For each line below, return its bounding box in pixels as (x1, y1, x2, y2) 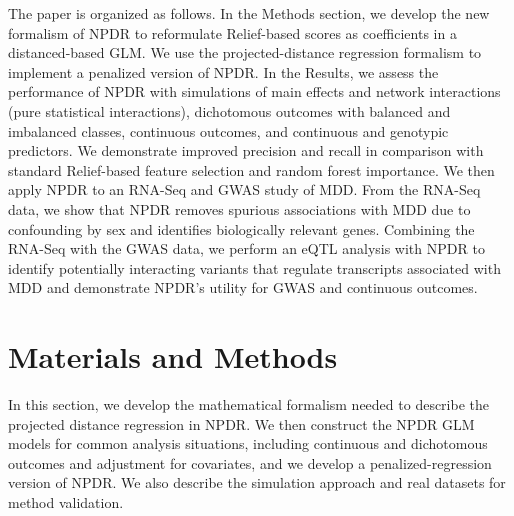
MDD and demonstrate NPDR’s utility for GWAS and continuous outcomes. (8, 277, 478, 298)
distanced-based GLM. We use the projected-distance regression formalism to (8, 42, 482, 63)
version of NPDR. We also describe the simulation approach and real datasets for (8, 472, 506, 493)
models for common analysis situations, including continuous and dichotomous (8, 433, 488, 454)
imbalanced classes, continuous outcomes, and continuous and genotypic (8, 120, 449, 141)
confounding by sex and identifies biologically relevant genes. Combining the (8, 218, 475, 239)
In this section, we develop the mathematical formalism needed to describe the (8, 394, 489, 415)
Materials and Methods (8, 336, 338, 377)
